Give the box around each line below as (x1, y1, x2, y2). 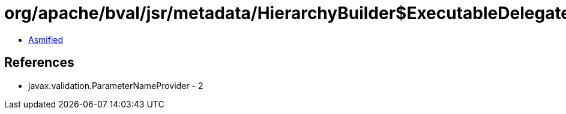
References (4, 55, 74, 70)
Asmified (28, 34, 64, 45)
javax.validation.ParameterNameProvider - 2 (28, 80, 203, 91)
